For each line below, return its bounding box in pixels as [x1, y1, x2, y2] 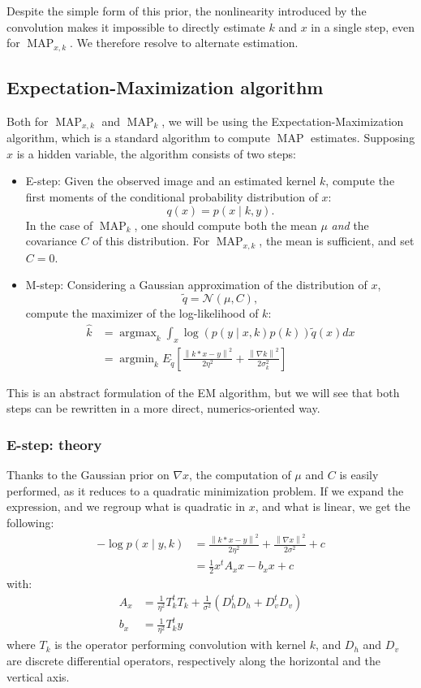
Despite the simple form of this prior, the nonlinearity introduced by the [6, 2, 367, 19]
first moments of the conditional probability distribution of [25, 188, 318, 206]
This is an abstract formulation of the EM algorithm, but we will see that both [6, 383, 400, 400]
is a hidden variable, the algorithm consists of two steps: [16, 145, 296, 162]
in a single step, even [311, 18, 415, 35]
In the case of [25, 216, 93, 233]
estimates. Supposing [310, 129, 415, 146]
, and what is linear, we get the [255, 498, 410, 515]
